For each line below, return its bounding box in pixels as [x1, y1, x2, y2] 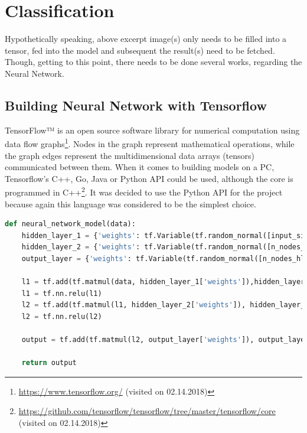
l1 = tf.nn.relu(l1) [21, 289, 102, 298]
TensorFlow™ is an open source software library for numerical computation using [5, 123, 300, 136]
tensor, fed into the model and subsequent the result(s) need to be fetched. [5, 44, 275, 56]
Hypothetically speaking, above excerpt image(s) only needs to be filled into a [5, 32, 287, 45]
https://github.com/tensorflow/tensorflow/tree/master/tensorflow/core [18, 405, 276, 417]
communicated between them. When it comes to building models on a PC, [5, 161, 275, 173]
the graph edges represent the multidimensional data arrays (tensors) [5, 149, 255, 161]
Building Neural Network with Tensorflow [5, 96, 267, 114]
